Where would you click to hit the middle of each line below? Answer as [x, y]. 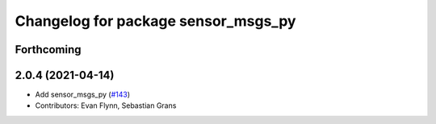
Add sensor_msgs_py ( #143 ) [83, 95]
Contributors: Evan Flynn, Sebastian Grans [106, 105]
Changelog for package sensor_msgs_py [155, 21]
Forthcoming [48, 50]
